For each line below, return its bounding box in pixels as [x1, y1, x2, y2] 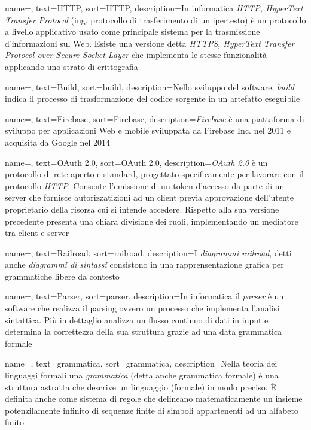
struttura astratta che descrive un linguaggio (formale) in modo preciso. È [5, 380, 276, 393]
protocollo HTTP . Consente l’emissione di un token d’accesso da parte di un [5, 179, 285, 192]
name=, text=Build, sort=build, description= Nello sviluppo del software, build [5, 80, 294, 93]
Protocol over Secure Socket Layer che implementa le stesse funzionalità [5, 49, 267, 61]
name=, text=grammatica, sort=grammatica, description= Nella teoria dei [5, 357, 278, 370]
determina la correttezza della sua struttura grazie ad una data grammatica [5, 325, 282, 338]
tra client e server [5, 226, 69, 239]
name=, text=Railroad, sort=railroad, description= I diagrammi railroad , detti [5, 246, 292, 259]
